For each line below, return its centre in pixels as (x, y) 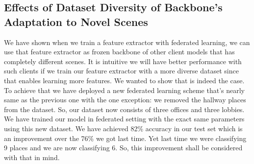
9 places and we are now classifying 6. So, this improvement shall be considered (123, 148)
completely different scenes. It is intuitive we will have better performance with (123, 61)
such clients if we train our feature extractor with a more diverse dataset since (121, 71)
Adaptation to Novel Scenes (76, 21)
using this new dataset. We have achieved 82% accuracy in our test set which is (123, 128)
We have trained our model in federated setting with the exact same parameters (124, 119)
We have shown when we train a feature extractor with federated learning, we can (127, 42)
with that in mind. (32, 157)
